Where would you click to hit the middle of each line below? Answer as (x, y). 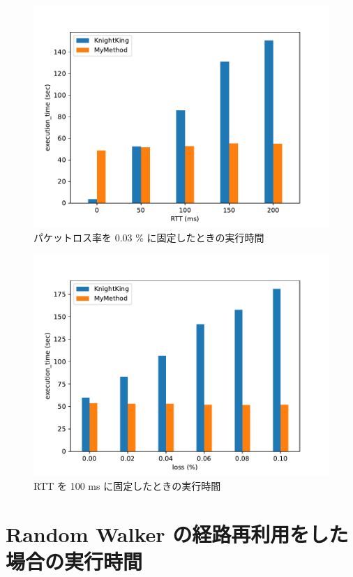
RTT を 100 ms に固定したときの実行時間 (127, 485)
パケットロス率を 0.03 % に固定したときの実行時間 (149, 237)
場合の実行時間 (74, 561)
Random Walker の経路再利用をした (177, 533)
